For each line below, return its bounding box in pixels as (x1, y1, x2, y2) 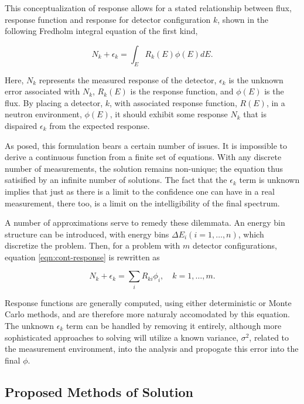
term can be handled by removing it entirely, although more (66, 320, 282, 331)
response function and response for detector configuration (5, 13, 211, 25)
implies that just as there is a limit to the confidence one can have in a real (5, 185, 275, 197)
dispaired (5, 119, 37, 131)
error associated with (5, 85, 80, 97)
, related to (249, 331, 289, 343)
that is (243, 108, 267, 120)
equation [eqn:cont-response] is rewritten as (5, 250, 160, 263)
